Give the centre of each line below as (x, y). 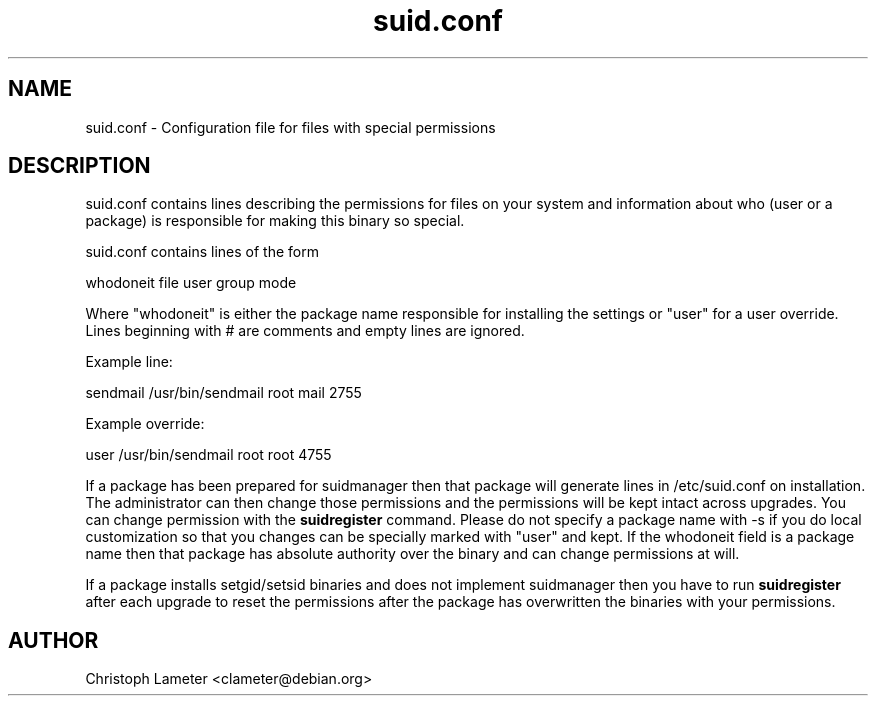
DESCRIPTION (79, 166)
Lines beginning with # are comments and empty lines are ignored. (305, 331)
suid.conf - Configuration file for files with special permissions (290, 127)
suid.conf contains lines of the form (202, 252)
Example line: (129, 362)
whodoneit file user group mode (191, 283)
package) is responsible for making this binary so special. (275, 221)
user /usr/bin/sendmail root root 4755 (208, 455)
